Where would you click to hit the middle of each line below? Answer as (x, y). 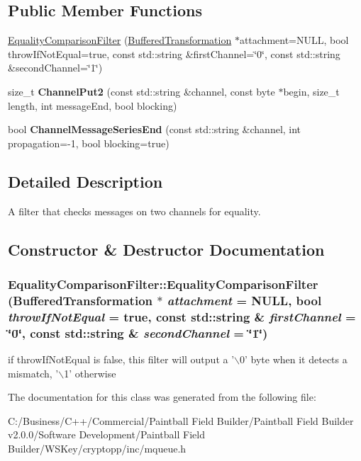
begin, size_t (311, 91)
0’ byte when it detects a (294, 359)
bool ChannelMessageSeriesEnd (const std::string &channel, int (155, 129)
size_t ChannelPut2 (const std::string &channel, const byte (141, 91)
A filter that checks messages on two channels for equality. (134, 211)
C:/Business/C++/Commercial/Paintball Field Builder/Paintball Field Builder (181, 420)
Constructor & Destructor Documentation (166, 249)
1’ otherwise (90, 373)
